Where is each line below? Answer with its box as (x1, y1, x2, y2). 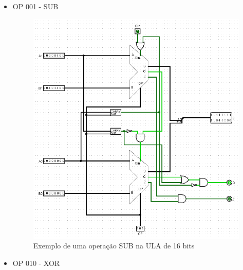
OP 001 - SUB (12, 1, 59, 11)
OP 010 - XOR (12, 257, 60, 268)
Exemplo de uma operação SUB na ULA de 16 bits (33, 240, 195, 251)
